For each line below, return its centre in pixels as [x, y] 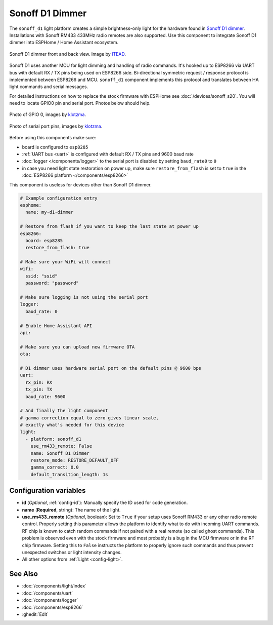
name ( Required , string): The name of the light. [71, 510]
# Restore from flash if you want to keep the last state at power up [109, 226]
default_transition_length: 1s [69, 474]
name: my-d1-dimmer [50, 212]
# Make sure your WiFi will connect [65, 262]
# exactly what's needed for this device [72, 425]
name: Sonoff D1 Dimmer [60, 453]
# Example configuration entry [59, 198]
